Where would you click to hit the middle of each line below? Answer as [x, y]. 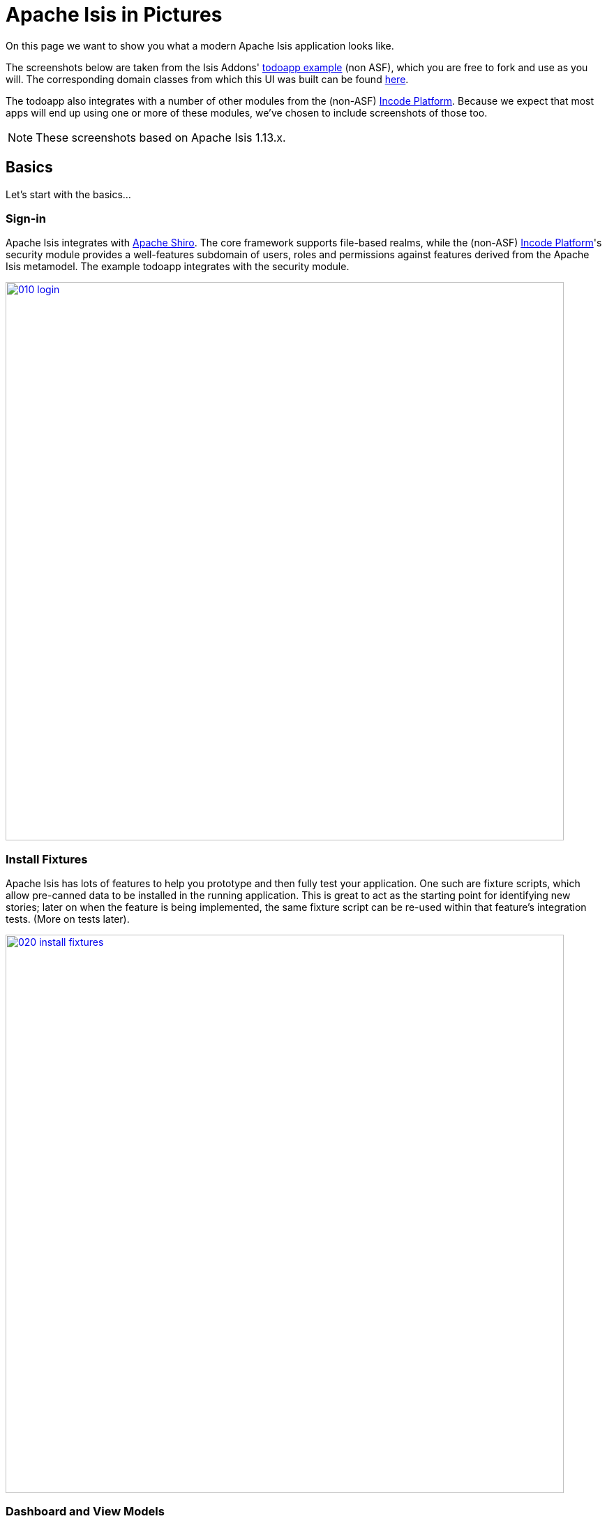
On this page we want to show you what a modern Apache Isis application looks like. [200, 45]
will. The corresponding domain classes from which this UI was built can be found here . [207, 79]
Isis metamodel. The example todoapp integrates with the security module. [178, 267]
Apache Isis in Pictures [114, 15]
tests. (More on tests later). [68, 919]
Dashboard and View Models [85, 1512]
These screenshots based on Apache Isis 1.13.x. [161, 137]
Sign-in [26, 218]
